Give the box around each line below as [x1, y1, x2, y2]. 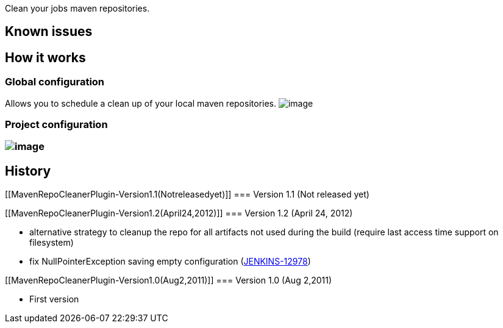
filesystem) [29, 237, 74, 248]
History [5, 163, 51, 179]
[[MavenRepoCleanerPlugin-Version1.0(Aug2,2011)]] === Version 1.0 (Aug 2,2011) [5, 275, 332, 286]
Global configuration [5, 76, 105, 88]
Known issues [5, 24, 93, 40]
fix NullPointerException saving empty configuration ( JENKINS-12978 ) [29, 256, 311, 267]
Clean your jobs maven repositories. [5, 3, 150, 13]
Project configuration [5, 118, 108, 131]
